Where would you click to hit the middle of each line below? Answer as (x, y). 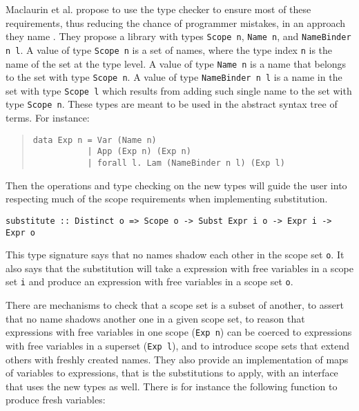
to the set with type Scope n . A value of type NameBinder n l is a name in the (174, 77)
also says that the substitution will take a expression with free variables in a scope (179, 268)
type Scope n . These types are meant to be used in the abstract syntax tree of (172, 104)
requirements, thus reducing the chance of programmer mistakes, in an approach (176, 22)
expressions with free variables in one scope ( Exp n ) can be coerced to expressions (179, 332)
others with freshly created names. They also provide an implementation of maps (177, 359)
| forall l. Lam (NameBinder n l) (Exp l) (186, 163)
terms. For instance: (48, 118)
